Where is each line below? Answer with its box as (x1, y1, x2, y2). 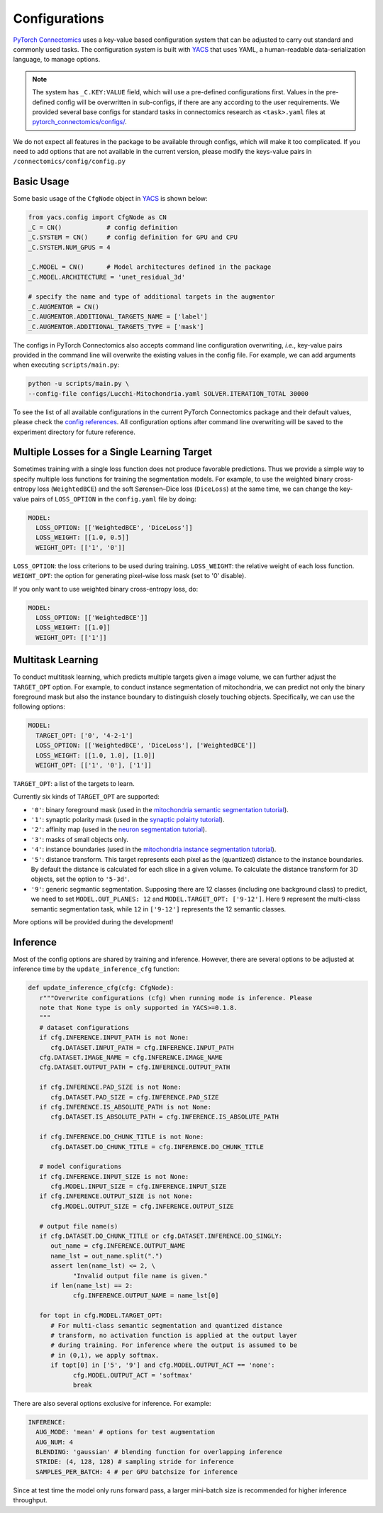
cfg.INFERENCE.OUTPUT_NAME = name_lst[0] (72, 1292, 219, 1299)
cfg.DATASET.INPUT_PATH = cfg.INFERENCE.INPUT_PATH (50, 1043, 234, 1051)
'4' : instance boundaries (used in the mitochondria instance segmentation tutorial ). (30, 845, 277, 854)
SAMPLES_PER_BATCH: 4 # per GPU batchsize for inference (35, 1468, 238, 1475)
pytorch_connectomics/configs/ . (32, 118, 127, 126)
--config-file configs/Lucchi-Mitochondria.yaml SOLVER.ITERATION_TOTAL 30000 (28, 389, 309, 397)
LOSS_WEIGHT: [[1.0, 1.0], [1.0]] (35, 751, 156, 759)
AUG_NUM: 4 (35, 1438, 74, 1446)
